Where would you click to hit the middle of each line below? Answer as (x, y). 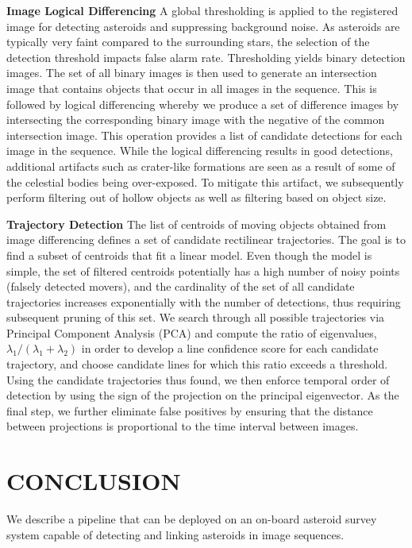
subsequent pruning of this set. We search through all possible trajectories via (196, 317)
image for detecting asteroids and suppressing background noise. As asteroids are (203, 26)
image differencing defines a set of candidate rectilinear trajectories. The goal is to (206, 239)
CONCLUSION (94, 481)
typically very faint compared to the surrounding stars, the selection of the (188, 42)
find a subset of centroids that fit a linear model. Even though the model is (189, 255)
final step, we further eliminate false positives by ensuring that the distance (190, 410)
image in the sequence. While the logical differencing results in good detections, (200, 151)
